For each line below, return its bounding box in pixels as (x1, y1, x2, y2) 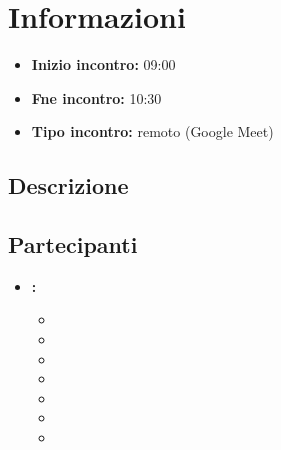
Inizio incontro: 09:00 (31, 54, 176, 75)
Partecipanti (8, 229, 138, 260)
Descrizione (8, 170, 129, 201)
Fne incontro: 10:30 (31, 87, 162, 108)
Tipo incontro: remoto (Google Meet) (31, 121, 274, 142)
